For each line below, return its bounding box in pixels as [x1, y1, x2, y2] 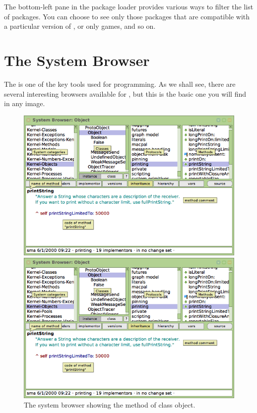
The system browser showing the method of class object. [24, 400, 195, 410]
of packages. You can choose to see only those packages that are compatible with [4, 11, 250, 21]
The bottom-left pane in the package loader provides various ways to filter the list [4, 1, 254, 11]
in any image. [4, 98, 45, 109]
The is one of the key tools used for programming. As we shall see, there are [4, 78, 236, 89]
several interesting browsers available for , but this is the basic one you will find [4, 88, 246, 99]
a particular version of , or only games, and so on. [4, 21, 156, 31]
